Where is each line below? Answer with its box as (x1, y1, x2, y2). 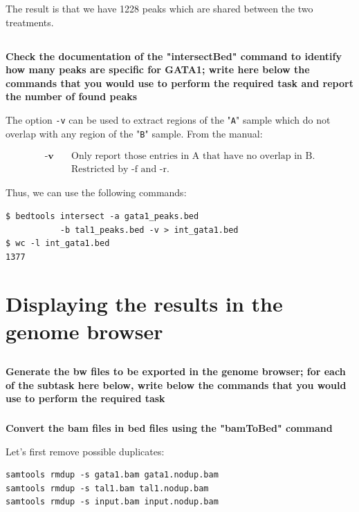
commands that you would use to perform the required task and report (6, 75, 353, 90)
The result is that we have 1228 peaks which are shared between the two (6, 1, 313, 15)
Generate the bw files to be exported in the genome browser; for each (6, 364, 346, 379)
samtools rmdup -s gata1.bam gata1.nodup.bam (6, 470, 219, 480)
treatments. (6, 15, 54, 29)
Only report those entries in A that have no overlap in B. (71, 151, 315, 162)
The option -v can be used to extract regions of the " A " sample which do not (6, 112, 331, 126)
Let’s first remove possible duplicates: (6, 444, 165, 458)
